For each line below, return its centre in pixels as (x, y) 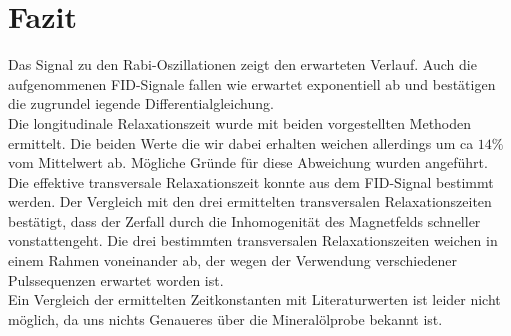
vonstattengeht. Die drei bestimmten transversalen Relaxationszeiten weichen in (253, 240)
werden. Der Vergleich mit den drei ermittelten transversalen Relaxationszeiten (250, 201)
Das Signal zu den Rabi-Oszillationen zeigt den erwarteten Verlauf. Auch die (242, 64)
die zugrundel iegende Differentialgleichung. (141, 103)
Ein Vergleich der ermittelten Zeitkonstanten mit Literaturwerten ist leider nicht (254, 299)
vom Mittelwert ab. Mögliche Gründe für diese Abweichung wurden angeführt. (248, 162)
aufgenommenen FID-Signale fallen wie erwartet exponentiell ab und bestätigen (252, 83)
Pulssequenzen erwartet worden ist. (116, 279)
